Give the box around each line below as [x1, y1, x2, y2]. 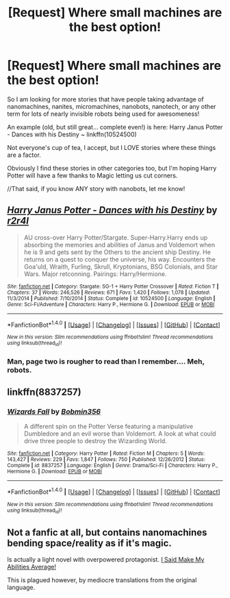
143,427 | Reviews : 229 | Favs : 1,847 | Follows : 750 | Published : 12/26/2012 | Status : [7, 456, 205, 463]
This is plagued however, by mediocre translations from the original [7, 576, 197, 584]
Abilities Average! [7, 563, 57, 571]
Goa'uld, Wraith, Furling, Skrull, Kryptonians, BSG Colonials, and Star [23, 262, 218, 271]
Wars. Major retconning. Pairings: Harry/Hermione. [23, 269, 167, 278]
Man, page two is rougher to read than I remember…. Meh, [7, 356, 205, 366]
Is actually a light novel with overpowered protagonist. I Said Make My [7, 556, 205, 564]
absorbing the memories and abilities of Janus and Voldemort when [23, 240, 216, 249]
